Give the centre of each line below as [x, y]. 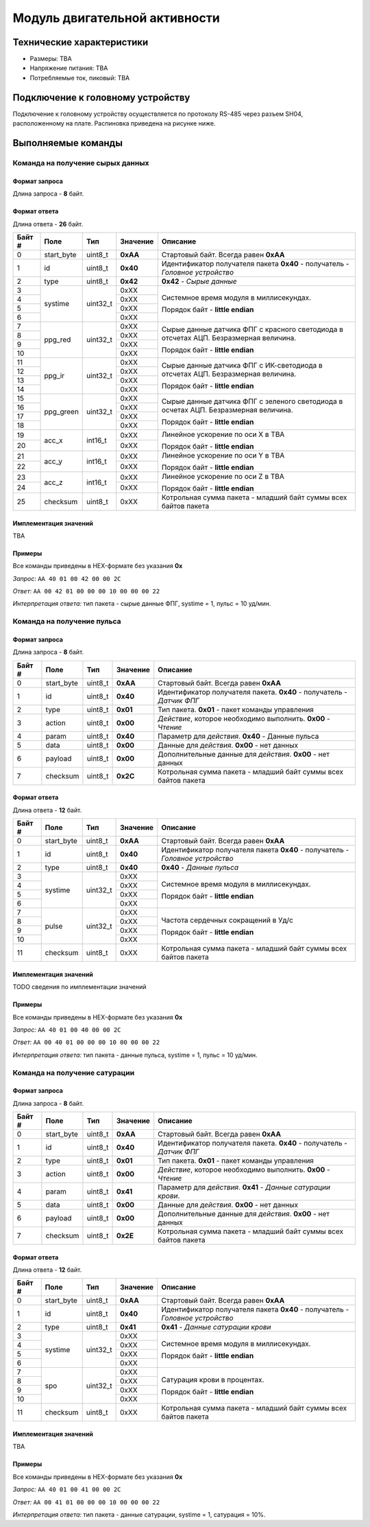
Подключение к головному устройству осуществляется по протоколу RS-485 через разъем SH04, [158, 114]
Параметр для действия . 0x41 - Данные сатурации [244, 1187]
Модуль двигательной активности [116, 18]
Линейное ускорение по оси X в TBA [223, 434]
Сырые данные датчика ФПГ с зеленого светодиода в [252, 401]
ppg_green [61, 412]
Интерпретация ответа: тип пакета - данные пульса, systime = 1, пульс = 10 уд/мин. [135, 1055]
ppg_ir [54, 376]
